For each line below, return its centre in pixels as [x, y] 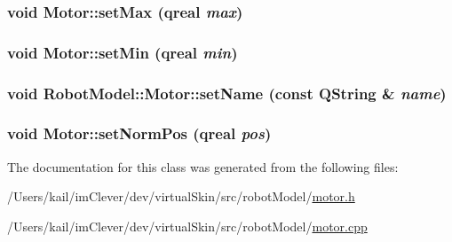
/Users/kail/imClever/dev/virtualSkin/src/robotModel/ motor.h [181, 196]
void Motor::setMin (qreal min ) [123, 52]
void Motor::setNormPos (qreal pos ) [139, 133]
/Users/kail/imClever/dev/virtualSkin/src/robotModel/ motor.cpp [187, 226]
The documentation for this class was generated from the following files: [203, 166]
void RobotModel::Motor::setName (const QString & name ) [227, 93]
